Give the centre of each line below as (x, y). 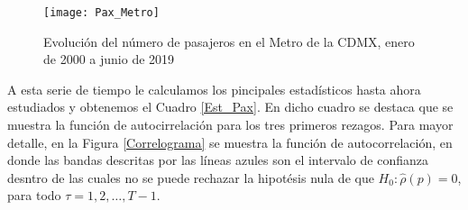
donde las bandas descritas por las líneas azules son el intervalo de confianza (218, 160)
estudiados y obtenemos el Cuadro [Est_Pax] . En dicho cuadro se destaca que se (230, 107)
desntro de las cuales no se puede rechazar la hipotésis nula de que (191, 177)
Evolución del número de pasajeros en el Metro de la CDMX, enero (229, 41)
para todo (34, 195)
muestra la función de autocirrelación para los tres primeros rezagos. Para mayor (230, 125)
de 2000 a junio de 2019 (109, 59)
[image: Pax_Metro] (101, 13)
